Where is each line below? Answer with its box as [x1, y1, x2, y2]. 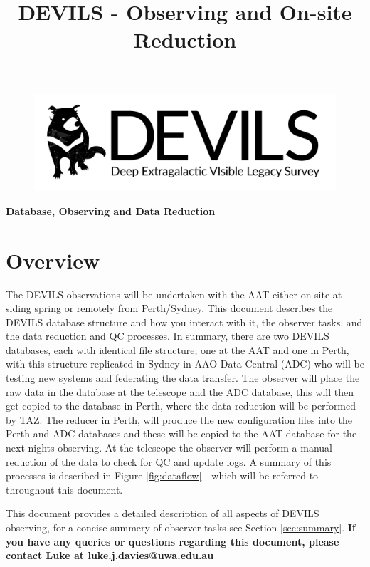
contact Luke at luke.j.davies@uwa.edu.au [6, 548, 214, 563]
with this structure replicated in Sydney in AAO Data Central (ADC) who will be [6, 356, 364, 371]
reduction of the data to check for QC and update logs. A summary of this [6, 454, 332, 469]
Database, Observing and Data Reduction [6, 203, 216, 218]
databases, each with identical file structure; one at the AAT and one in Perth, [6, 342, 349, 357]
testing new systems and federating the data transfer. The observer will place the [6, 370, 360, 385]
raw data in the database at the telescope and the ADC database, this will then [6, 384, 354, 399]
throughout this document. [6, 482, 123, 496]
